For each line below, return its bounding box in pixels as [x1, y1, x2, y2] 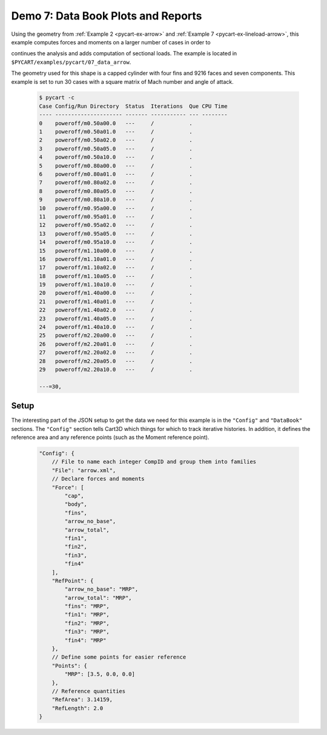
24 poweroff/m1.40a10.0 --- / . [39, 323, 193, 331]
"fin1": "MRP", [64, 611, 110, 618]
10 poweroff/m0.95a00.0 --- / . [39, 205, 193, 212]
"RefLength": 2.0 [51, 705, 104, 711]
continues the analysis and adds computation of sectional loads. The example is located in [11, 50, 237, 57]
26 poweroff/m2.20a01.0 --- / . [39, 340, 193, 347]
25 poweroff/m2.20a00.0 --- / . [39, 332, 193, 339]
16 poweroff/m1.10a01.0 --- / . [39, 256, 193, 262]
